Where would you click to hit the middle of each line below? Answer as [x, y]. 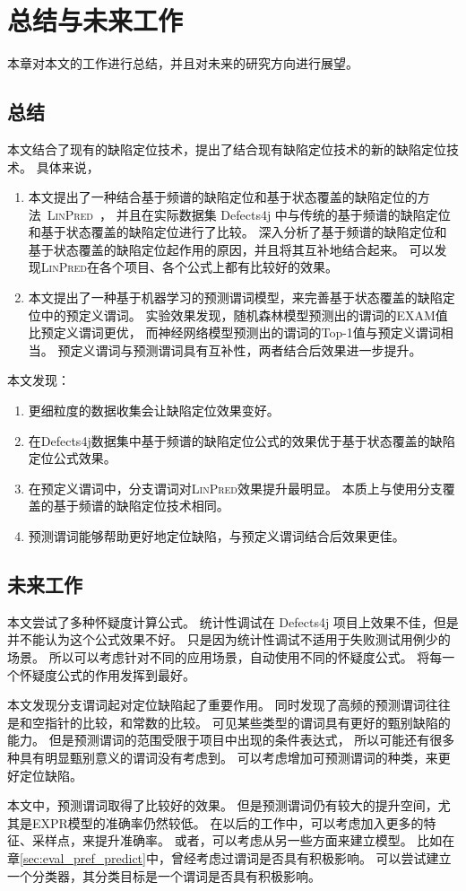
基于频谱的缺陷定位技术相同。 [141, 506]
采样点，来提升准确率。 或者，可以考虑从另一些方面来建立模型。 [222, 840]
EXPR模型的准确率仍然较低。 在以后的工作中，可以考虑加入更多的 [228, 822]
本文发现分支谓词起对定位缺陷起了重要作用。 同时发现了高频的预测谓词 [216, 705]
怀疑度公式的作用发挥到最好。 [107, 674]
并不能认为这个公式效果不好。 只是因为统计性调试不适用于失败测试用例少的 [229, 639]
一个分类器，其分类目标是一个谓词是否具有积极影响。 [164, 875]
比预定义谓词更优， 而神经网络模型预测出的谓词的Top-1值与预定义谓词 [234, 332]
